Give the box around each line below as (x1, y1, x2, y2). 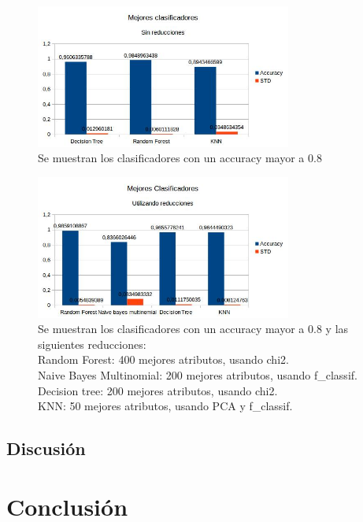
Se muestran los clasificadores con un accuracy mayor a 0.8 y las (38, 320, 349, 337)
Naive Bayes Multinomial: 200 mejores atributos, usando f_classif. (38, 366, 357, 383)
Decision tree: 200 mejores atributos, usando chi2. (38, 382, 278, 398)
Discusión (6, 436, 86, 461)
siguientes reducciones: (38, 335, 146, 352)
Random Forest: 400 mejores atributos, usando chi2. (38, 351, 289, 368)
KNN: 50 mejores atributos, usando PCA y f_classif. (38, 398, 293, 414)
